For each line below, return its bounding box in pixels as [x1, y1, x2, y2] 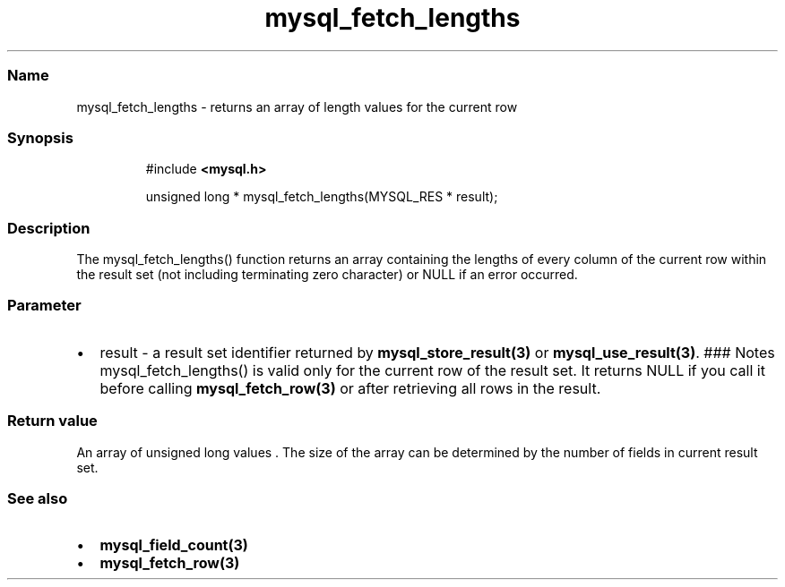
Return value [7, 412, 98, 430]
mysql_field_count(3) [99, 536, 248, 555]
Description [7, 218, 91, 237]
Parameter [7, 296, 82, 315]
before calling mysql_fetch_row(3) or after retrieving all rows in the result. [99, 379, 601, 397]
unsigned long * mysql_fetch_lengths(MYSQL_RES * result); [145, 189, 498, 205]
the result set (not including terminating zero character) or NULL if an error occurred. [76, 267, 578, 282]
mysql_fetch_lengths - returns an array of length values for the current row [76, 98, 518, 115]
